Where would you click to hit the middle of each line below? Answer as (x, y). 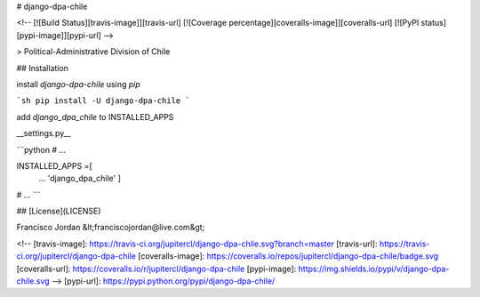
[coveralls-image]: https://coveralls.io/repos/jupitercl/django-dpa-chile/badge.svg (288, 256)
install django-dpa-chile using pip (79, 84)
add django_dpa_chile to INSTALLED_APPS (95, 116)
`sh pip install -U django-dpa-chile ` (103, 101)
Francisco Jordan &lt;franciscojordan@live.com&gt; (111, 228)
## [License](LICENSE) (59, 211)
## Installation (42, 68)
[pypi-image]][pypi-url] (59, 35)
